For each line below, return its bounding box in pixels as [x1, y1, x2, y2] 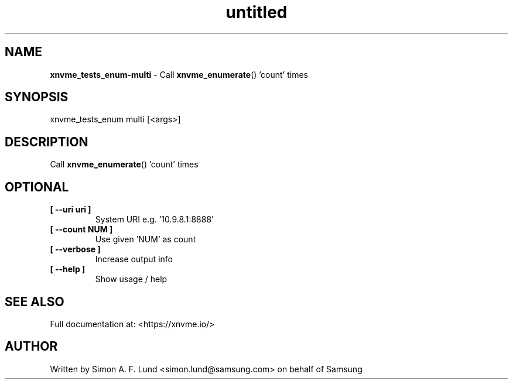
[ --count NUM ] [50, 224, 113, 235]
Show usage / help [95, 274, 167, 284]
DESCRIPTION [5, 134, 88, 149]
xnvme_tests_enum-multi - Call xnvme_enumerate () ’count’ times [50, 69, 308, 80]
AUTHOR [5, 339, 58, 354]
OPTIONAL [5, 179, 69, 194]
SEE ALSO [5, 294, 64, 309]
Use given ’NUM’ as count [95, 234, 196, 245]
